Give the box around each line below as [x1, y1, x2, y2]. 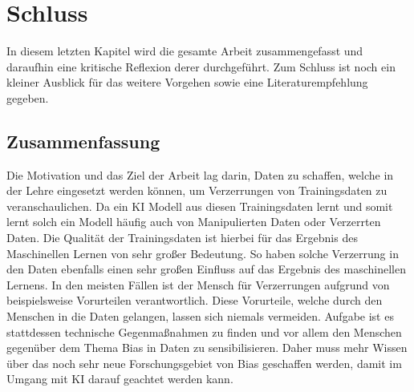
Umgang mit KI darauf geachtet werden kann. [6, 370, 233, 387]
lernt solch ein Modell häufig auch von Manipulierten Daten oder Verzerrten [6, 213, 381, 230]
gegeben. [6, 89, 49, 106]
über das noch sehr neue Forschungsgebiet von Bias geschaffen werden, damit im [6, 354, 402, 371]
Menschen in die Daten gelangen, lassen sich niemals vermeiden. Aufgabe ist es [6, 308, 394, 325]
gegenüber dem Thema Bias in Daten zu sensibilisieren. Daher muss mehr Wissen [6, 339, 408, 356]
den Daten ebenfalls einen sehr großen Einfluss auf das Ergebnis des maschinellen [6, 261, 406, 277]
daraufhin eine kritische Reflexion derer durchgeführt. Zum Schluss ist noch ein [6, 58, 396, 75]
